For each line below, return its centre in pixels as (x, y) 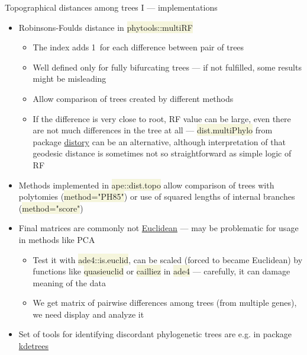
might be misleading (70, 79)
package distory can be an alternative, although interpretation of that (159, 141)
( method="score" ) (51, 208)
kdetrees (34, 346)
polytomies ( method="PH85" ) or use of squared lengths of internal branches (157, 196)
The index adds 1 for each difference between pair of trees (138, 47)
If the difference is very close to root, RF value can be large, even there (162, 118)
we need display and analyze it (88, 314)
